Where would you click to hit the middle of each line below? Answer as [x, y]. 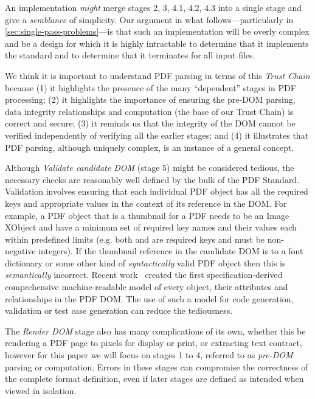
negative [20, 251]
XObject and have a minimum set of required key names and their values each [151, 227]
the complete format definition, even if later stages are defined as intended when [154, 379]
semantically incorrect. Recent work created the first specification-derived [144, 275]
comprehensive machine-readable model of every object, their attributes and [147, 287]
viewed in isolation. [41, 390]
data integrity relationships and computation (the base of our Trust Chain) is [149, 111]
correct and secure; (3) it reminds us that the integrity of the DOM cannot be [150, 123]
